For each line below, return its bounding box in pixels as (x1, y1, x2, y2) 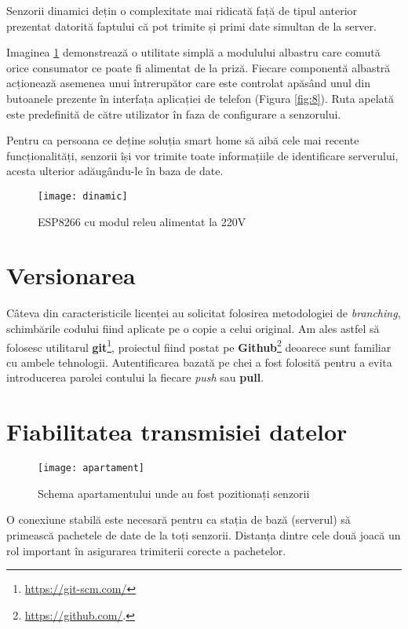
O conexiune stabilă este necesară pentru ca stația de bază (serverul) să (6, 511, 351, 528)
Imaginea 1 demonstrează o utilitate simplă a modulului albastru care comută (6, 44, 381, 60)
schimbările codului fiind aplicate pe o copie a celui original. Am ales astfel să (6, 320, 380, 336)
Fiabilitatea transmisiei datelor (6, 415, 348, 448)
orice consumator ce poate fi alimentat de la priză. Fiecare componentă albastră (6, 59, 391, 75)
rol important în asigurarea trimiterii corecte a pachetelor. (6, 542, 286, 558)
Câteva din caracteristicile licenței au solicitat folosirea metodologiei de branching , (6, 305, 401, 321)
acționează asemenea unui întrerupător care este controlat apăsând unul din (6, 75, 370, 91)
